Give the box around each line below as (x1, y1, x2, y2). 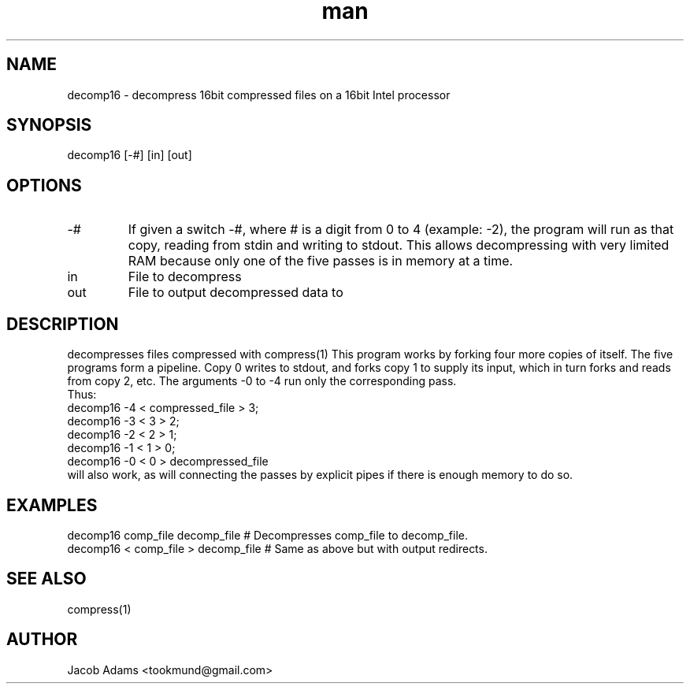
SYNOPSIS (6, 115, 92, 135)
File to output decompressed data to (128, 284, 343, 301)
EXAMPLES (6, 495, 98, 515)
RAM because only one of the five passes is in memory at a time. (128, 253, 514, 269)
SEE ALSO (6, 569, 87, 589)
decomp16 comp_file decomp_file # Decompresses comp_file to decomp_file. (67, 528, 469, 542)
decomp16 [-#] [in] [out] (67, 148, 192, 162)
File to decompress (128, 269, 242, 285)
